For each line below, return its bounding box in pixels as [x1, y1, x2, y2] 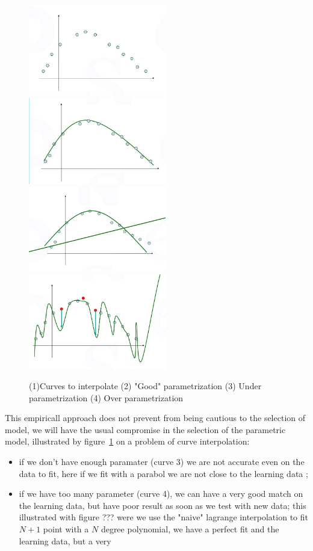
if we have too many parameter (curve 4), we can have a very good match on [19, 487, 303, 500]
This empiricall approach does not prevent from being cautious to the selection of [5, 411, 306, 424]
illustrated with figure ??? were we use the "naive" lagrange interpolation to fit [19, 511, 308, 523]
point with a [43, 522, 89, 535]
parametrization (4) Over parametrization [29, 391, 184, 404]
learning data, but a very [19, 534, 111, 547]
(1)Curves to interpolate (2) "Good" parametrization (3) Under [29, 380, 262, 392]
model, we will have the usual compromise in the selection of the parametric [5, 423, 286, 436]
